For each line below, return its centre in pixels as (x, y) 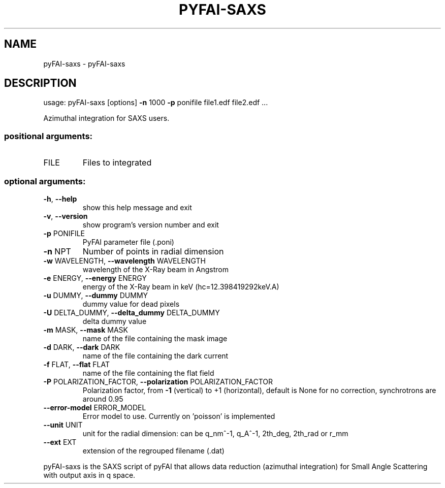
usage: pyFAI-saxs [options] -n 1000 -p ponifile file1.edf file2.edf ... (156, 103)
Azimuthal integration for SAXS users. (106, 118)
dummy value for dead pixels (131, 304)
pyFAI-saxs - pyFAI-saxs (84, 63)
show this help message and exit (137, 207)
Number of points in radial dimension (153, 251)
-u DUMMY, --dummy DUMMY (96, 295)
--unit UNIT (63, 425)
